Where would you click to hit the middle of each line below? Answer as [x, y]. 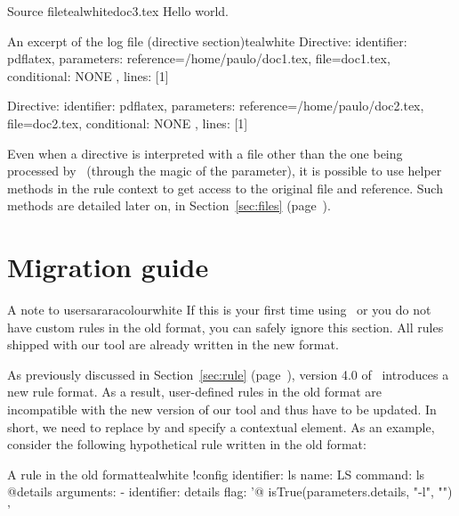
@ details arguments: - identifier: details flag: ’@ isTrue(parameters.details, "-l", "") [230, 491]
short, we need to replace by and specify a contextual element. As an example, [221, 426]
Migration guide [108, 267]
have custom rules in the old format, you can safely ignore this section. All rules [225, 327]
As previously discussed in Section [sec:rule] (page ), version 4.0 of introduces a [228, 374]
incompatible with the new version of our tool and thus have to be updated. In [222, 410]
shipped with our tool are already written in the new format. [173, 344]
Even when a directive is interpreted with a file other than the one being [205, 153]
